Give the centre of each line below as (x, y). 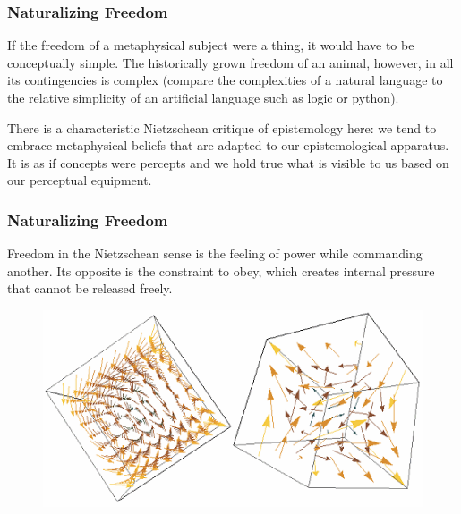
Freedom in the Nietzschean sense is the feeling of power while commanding (215, 253)
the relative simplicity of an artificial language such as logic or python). (203, 97)
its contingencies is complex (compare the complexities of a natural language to (225, 80)
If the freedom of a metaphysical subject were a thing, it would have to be (211, 45)
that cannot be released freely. (90, 288)
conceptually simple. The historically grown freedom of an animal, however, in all (230, 62)
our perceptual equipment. (80, 180)
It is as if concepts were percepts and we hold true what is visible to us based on (228, 162)
